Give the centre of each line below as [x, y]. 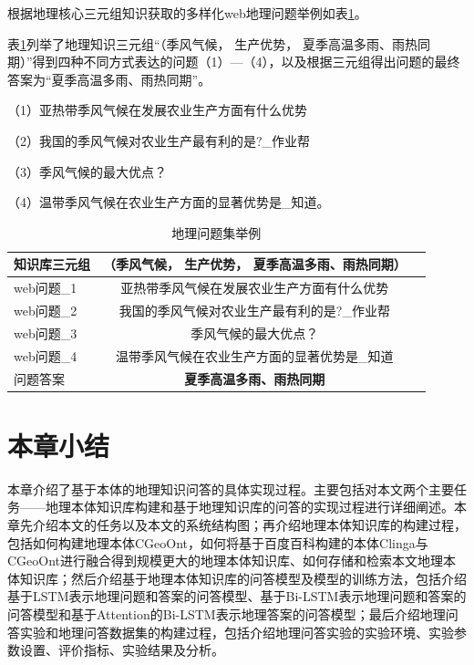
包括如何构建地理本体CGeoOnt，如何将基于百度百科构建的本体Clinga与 [218, 542]
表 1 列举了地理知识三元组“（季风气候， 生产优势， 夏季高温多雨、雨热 [212, 43]
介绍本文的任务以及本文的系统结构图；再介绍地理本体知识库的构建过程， [249, 524]
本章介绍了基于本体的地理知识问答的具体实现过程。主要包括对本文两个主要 [231, 488]
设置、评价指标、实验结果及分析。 [122, 650]
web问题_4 [46, 355]
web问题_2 [46, 311]
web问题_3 [46, 332]
